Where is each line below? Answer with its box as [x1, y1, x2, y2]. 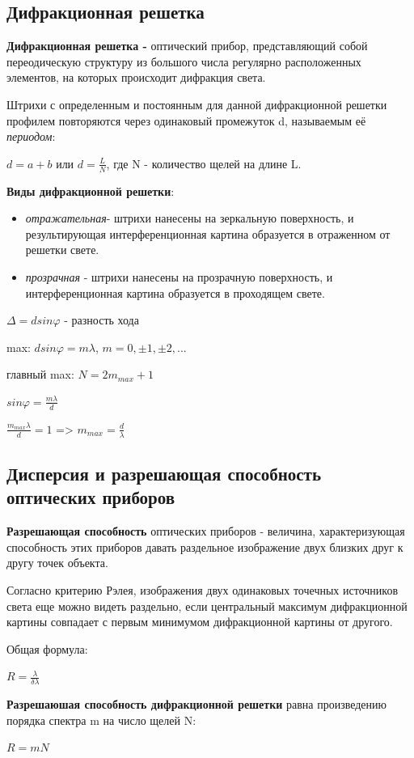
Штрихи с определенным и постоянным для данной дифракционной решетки [6, 95, 387, 112]
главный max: [6, 366, 74, 383]
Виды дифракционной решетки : [6, 182, 175, 199]
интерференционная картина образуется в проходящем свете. [25, 284, 325, 301]
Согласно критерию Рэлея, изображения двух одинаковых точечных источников [6, 581, 399, 598]
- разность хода [64, 311, 139, 328]
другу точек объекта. [6, 554, 108, 571]
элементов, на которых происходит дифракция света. [6, 69, 266, 86]
